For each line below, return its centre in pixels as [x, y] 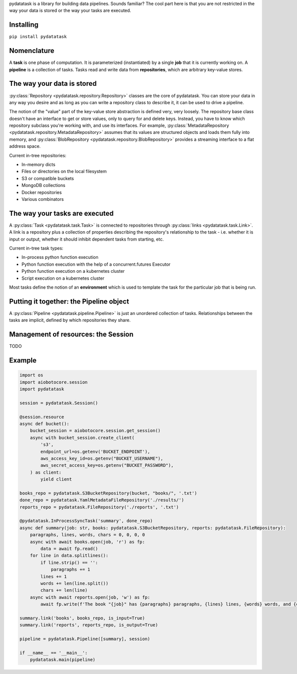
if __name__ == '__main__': [53, 653]
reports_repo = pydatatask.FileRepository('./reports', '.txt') [99, 507]
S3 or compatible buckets [48, 178]
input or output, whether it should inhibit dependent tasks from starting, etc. [87, 239]
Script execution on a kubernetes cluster [63, 278]
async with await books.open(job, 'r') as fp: [88, 542]
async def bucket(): [44, 424]
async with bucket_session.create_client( [82, 437]
